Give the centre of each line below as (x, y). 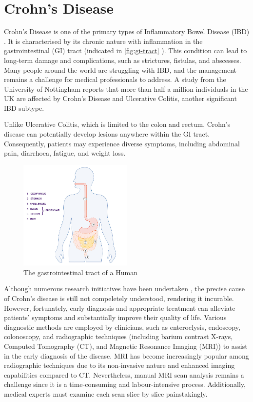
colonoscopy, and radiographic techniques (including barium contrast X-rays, (118, 336)
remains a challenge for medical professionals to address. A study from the (115, 79)
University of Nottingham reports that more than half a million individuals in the (126, 89)
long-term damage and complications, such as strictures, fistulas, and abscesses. (123, 60)
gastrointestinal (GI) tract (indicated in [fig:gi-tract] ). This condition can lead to (126, 50)
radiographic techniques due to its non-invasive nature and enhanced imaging (119, 365)
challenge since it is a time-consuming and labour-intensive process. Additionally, (125, 384)
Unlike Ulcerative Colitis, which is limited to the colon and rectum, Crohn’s (117, 124)
